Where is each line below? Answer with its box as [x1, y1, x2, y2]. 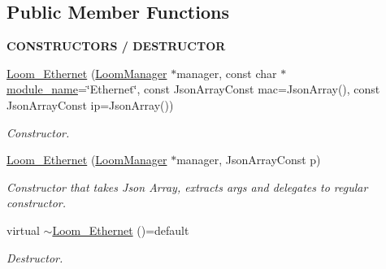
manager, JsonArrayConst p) [176, 151, 321, 168]
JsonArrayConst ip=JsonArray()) [7, 96, 174, 113]
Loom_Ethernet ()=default [52, 221, 189, 238]
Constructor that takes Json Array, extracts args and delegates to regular [7, 178, 368, 195]
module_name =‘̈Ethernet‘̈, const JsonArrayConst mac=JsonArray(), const [7, 80, 380, 98]
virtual [7, 221, 40, 238]
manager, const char [176, 64, 277, 81]
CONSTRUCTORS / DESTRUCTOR [7, 37, 226, 54]
